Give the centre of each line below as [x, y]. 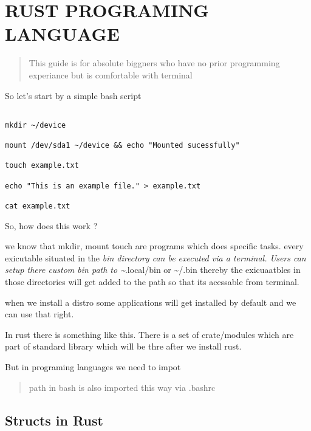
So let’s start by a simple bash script [73, 95]
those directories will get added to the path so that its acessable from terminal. [152, 282]
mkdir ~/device [36, 125]
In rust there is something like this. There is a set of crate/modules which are [149, 334]
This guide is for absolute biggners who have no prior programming [154, 63]
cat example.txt [38, 206]
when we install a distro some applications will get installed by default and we [151, 302]
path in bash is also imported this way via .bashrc [122, 387]
